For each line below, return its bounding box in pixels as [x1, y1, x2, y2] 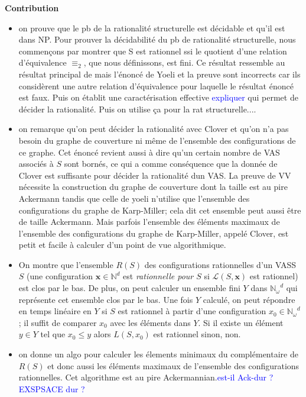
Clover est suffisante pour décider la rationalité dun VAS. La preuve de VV [18, 169, 291, 181]
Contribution [5, 2, 59, 14]
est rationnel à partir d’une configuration [118, 305, 266, 317]
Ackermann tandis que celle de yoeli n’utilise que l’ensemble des [18, 192, 250, 204]
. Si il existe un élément [198, 316, 284, 328]
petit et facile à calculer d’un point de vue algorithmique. [18, 238, 226, 251]
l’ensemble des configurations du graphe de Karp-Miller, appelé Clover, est [18, 227, 289, 239]
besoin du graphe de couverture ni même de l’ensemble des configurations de [18, 134, 296, 146]
